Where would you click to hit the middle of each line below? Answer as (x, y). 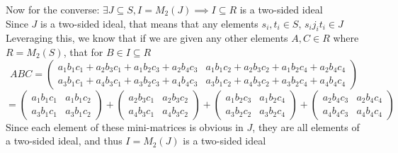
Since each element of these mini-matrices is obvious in (125, 126)
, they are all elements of (306, 126)
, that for (83, 51)
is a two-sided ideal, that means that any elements (149, 23)
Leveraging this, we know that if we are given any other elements (147, 38)
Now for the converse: (53, 9)
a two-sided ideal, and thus (64, 141)
